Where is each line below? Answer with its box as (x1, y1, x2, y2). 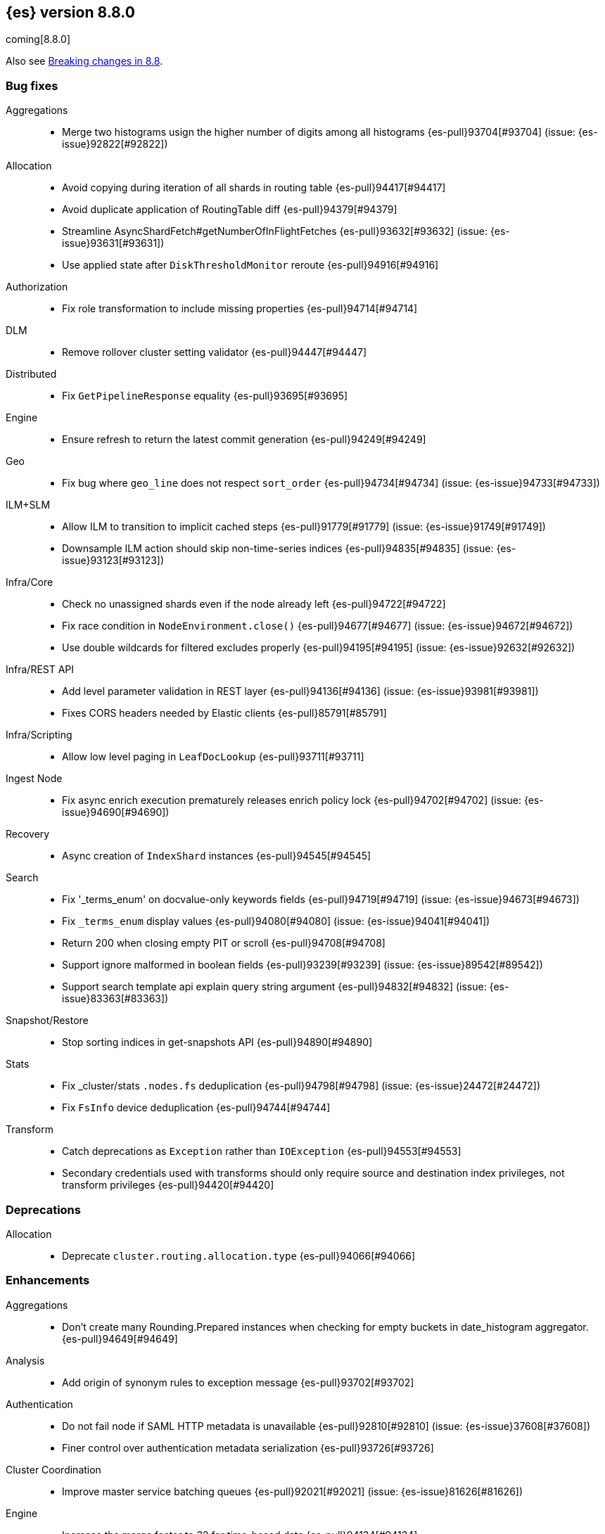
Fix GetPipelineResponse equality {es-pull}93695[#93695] (62, 390, 348, 402)
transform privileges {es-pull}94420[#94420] (62, 1179, 274, 1191)
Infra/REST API (6, 663, 75, 676)
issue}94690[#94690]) (62, 806, 170, 819)
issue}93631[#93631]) (62, 237, 165, 250)
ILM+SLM (6, 499, 51, 511)
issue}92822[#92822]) (62, 138, 168, 151)
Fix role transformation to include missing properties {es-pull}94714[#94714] (62, 302, 418, 315)
